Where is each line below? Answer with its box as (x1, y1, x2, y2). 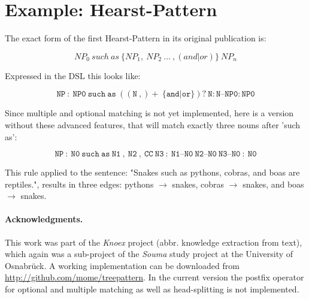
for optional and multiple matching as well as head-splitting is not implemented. (5, 283, 299, 295)
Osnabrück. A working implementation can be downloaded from (5, 259, 240, 271)
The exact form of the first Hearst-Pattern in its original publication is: (5, 32, 266, 44)
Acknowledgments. (5, 213, 83, 225)
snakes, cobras (172, 177, 225, 190)
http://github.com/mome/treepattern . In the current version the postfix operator (5, 271, 304, 283)
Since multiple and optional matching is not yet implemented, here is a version (5, 107, 294, 119)
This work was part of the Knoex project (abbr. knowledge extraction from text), (5, 235, 302, 248)
